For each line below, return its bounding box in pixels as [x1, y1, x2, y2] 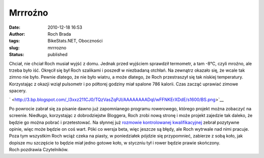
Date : [9, 24, 21, 30]
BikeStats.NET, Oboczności [47, 38, 103, 44]
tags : [9, 38, 20, 44]
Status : [9, 52, 24, 58]
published [47, 52, 68, 58]
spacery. [9, 88, 27, 94]
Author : [9, 31, 25, 37]
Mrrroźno [9, 7, 48, 18]
